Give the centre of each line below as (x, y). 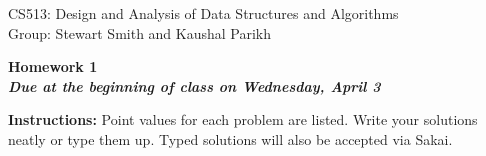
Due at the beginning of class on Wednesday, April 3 (194, 85)
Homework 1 (53, 66)
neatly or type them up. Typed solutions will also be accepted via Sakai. (230, 138)
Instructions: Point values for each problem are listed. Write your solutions (243, 119)
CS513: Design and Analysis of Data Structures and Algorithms (203, 13)
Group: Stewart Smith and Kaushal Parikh (140, 32)
